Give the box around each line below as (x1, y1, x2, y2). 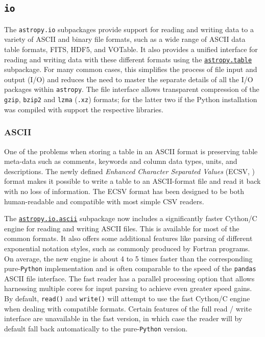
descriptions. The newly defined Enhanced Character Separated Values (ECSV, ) (4, 165, 255, 176)
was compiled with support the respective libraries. (4, 104, 163, 114)
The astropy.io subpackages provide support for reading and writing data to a (4, 23, 254, 34)
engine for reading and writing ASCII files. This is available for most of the (4, 223, 239, 233)
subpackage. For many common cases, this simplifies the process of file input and (4, 64, 257, 75)
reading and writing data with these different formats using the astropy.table (4, 54, 252, 64)
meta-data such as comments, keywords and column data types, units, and (4, 156, 237, 166)
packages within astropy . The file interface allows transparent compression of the (4, 84, 259, 94)
